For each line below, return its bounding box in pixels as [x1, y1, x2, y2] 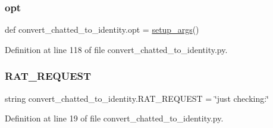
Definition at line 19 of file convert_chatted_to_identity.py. [5, 112, 224, 124]
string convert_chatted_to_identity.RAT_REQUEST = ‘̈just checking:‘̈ [5, 92, 269, 104]
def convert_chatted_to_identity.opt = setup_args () [5, 23, 199, 36]
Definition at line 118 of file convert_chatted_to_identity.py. [5, 43, 228, 55]
